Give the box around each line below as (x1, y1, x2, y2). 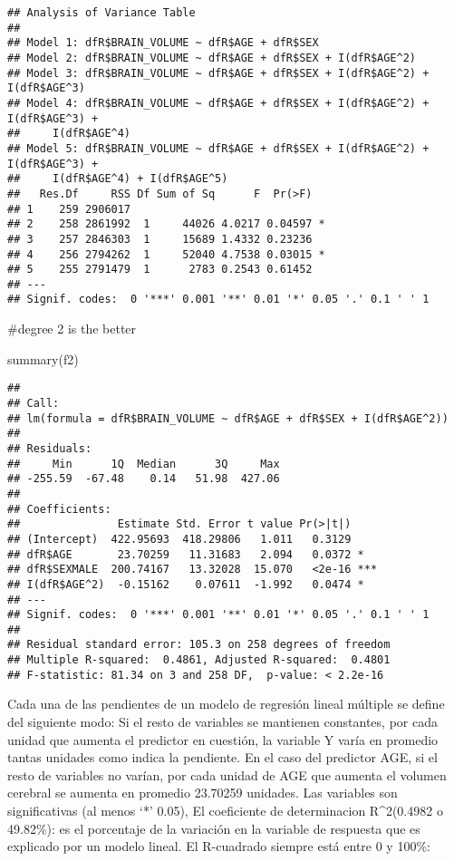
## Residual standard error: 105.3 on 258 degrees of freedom (7, 638, 391, 652)
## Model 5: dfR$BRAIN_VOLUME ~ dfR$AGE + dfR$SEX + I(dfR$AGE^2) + (7, 141, 430, 155)
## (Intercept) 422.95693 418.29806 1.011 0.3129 (7, 532, 352, 546)
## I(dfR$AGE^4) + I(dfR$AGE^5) (7, 172, 228, 186)
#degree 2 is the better (7, 319, 137, 338)
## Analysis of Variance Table (7, 6, 196, 19)
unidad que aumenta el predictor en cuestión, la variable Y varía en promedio (7, 730, 439, 749)
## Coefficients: (7, 502, 111, 516)
